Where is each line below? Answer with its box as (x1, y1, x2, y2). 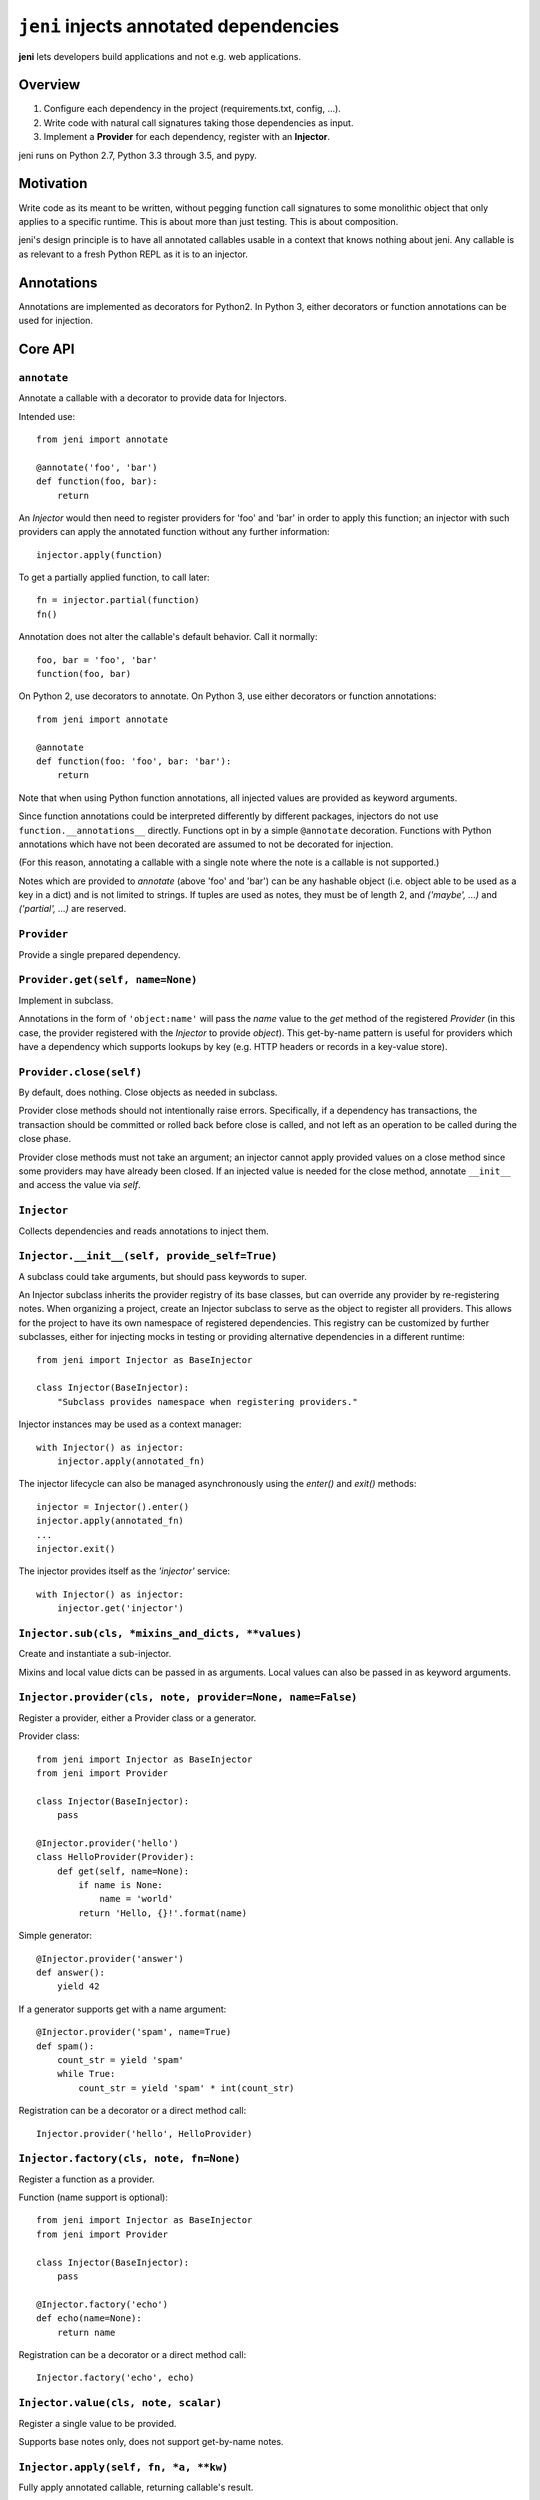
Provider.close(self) (18, 1065, 142, 1079)
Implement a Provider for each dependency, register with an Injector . (43, 131, 330, 143)
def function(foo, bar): (36, 476, 158, 487)
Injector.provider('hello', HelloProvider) (36, 2128, 253, 2139)
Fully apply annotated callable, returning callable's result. (18, 2481, 254, 2494)
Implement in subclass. (18, 994, 114, 1006)
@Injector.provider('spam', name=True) (36, 2026, 232, 2038)
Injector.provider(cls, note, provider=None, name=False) (18, 1691, 358, 1704)
